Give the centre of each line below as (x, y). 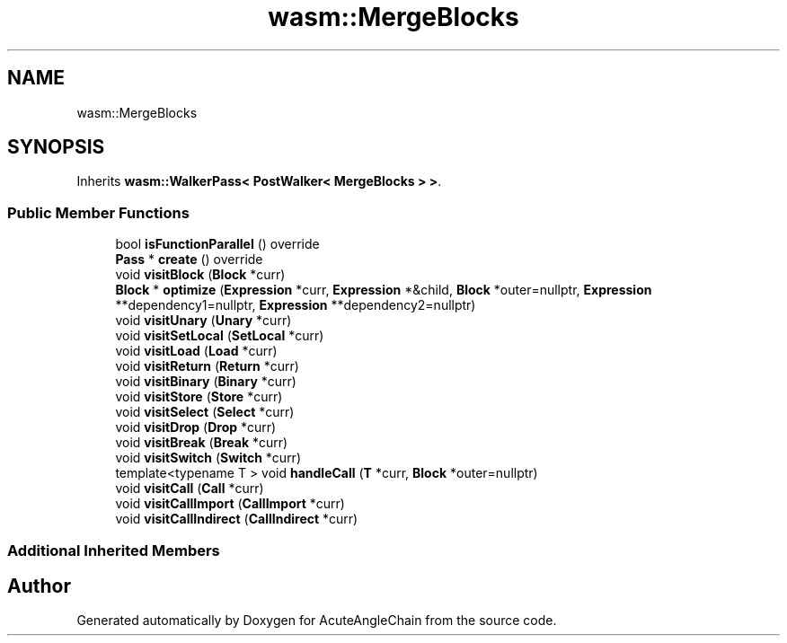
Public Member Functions (98, 212)
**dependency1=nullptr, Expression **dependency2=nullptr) (296, 305)
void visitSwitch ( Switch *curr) (208, 458)
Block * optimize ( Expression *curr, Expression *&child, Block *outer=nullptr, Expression (384, 290)
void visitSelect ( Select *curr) (205, 412)
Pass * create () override (189, 260)
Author (39, 586)
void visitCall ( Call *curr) (190, 489)
